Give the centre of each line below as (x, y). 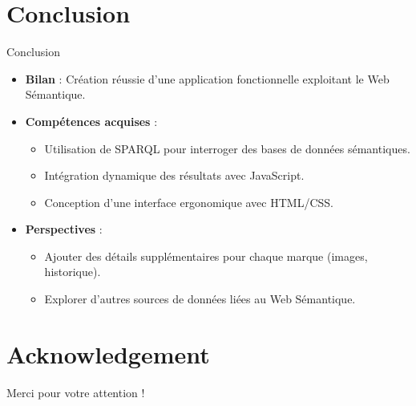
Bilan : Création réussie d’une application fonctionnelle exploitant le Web (207, 78)
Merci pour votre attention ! (76, 392)
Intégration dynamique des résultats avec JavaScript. (174, 175)
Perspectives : (64, 229)
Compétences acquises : (91, 121)
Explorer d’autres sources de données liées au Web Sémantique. (200, 299)
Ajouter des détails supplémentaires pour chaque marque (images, (206, 256)
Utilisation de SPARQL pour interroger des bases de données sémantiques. (227, 148)
